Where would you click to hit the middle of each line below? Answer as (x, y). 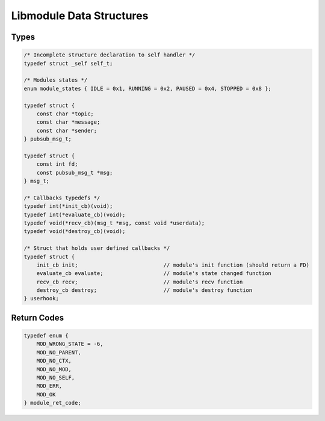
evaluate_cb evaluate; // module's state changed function (154, 274)
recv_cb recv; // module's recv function (140, 282)
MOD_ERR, (49, 386)
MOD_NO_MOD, (54, 369)
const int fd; (57, 164)
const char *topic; (65, 114)
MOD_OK (46, 394)
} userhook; (42, 298)
